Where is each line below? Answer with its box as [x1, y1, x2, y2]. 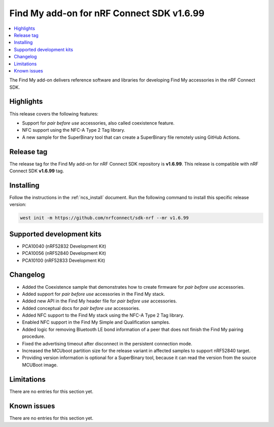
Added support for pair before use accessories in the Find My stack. [22, 291, 165, 297]
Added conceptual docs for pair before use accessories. [22, 305, 141, 311]
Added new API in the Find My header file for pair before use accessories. [22, 298, 177, 304]
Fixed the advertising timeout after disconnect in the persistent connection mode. [22, 340, 193, 346]
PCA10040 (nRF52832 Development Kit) [22, 243, 107, 249]
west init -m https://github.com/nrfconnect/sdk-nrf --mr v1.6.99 [20, 215, 189, 221]
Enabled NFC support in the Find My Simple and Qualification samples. [22, 319, 170, 325]
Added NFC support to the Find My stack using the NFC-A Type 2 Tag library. [22, 312, 185, 319]
